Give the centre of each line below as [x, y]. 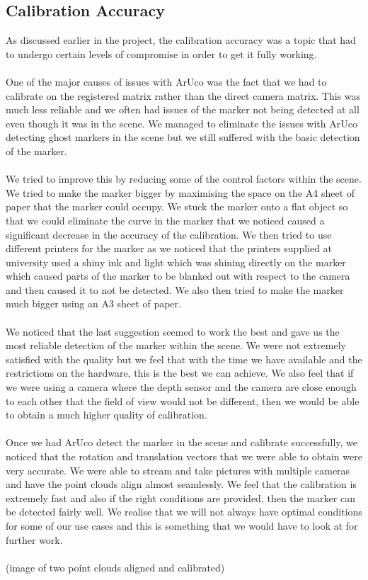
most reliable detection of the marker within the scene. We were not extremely [176, 345]
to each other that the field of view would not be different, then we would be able [183, 400]
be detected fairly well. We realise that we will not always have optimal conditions [184, 512]
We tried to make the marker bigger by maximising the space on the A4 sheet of [180, 192]
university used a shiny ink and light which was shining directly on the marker [176, 262]
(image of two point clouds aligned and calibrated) [115, 567]
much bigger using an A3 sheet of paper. [93, 303]
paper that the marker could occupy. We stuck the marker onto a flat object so [177, 206]
